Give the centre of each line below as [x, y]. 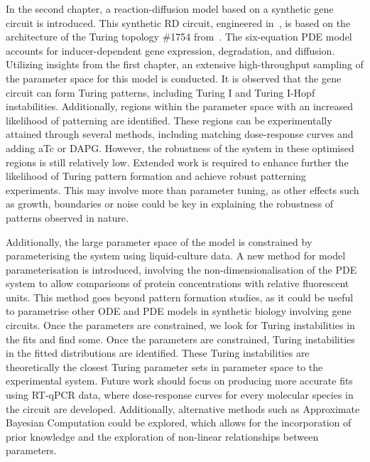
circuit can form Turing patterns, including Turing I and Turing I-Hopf [160, 92]
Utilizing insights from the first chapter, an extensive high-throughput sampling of [185, 64]
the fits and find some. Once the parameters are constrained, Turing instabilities [180, 339]
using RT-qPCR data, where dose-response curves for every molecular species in [180, 395]
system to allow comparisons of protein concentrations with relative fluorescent [178, 283]
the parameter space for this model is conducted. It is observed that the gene [174, 78]
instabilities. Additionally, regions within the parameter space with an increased [180, 106]
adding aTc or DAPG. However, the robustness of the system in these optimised [180, 147]
